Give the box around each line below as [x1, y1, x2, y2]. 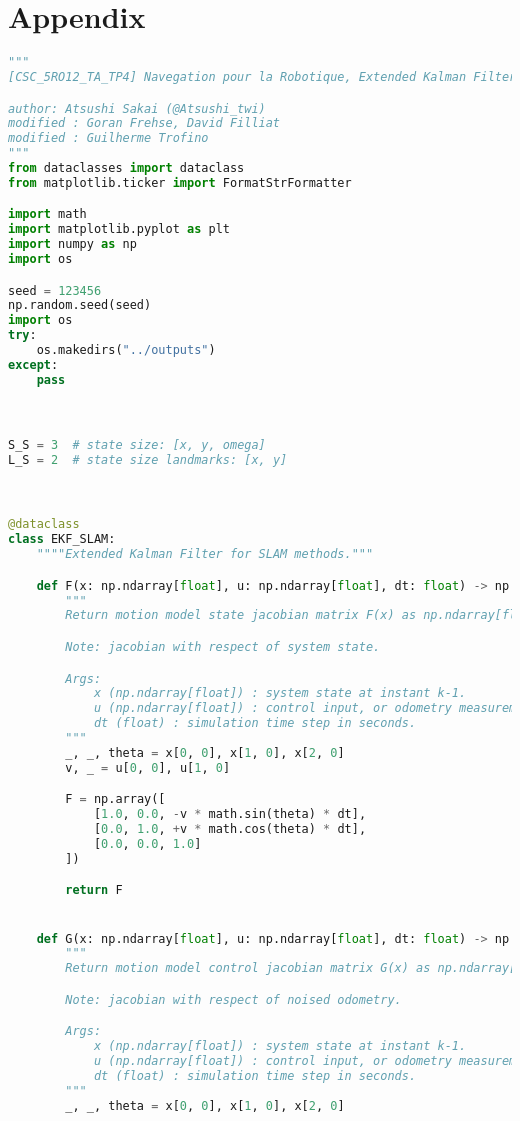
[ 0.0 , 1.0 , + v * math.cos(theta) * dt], [93, 822, 367, 837]
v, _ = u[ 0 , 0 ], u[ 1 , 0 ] [65, 760, 231, 775]
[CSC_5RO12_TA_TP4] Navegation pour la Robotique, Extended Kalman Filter [8, 70, 517, 84]
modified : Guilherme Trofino [8, 131, 209, 146]
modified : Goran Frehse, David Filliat [8, 116, 281, 131]
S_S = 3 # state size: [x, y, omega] [8, 437, 266, 452]
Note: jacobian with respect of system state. [65, 639, 381, 654]
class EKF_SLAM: [8, 532, 116, 547]
